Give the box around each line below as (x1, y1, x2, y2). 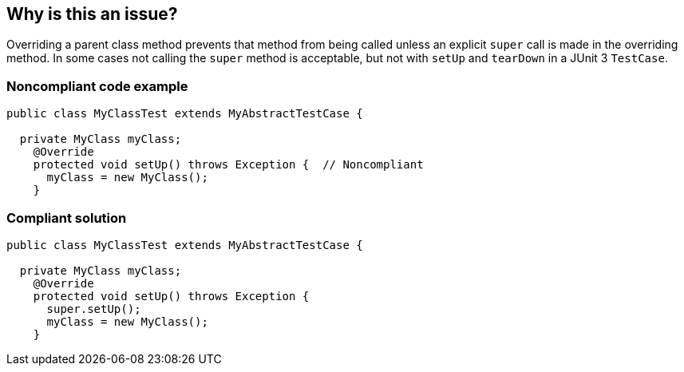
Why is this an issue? (6, 4, 178, 24)
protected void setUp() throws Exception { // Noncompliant (33, 158, 424, 172)
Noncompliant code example (6, 77, 188, 94)
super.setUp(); (46, 302, 141, 315)
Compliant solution (6, 209, 127, 226)
